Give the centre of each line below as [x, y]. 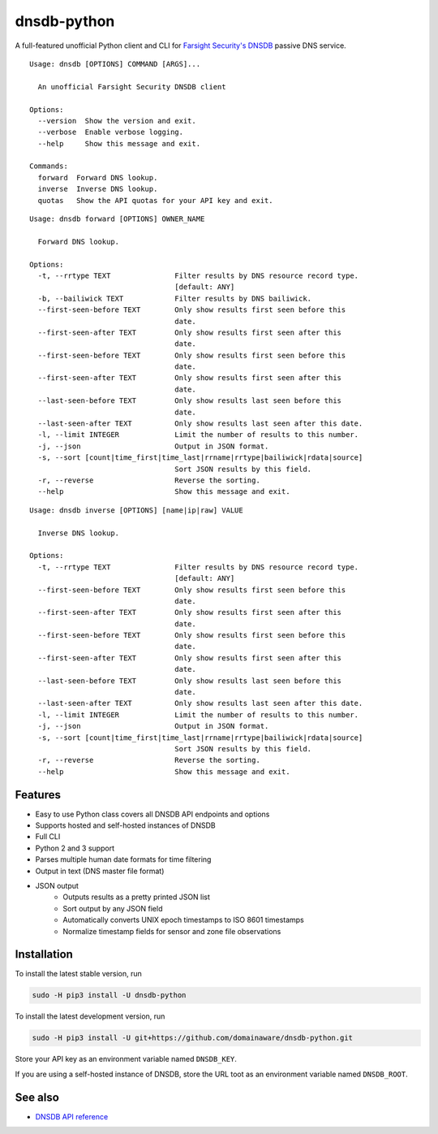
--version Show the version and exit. [117, 121]
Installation [44, 954]
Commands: [49, 166]
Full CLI [48, 837]
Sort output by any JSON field [113, 908]
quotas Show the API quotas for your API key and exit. [155, 200]
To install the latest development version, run [90, 1016]
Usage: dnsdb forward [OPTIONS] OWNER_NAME [117, 219]
